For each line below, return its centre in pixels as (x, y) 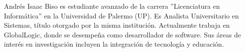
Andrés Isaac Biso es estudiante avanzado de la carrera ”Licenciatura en (112, 6)
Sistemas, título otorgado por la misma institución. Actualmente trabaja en (117, 25)
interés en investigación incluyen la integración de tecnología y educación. (114, 44)
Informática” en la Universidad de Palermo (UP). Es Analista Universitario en (122, 15)
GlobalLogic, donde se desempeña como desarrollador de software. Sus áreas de (122, 34)
